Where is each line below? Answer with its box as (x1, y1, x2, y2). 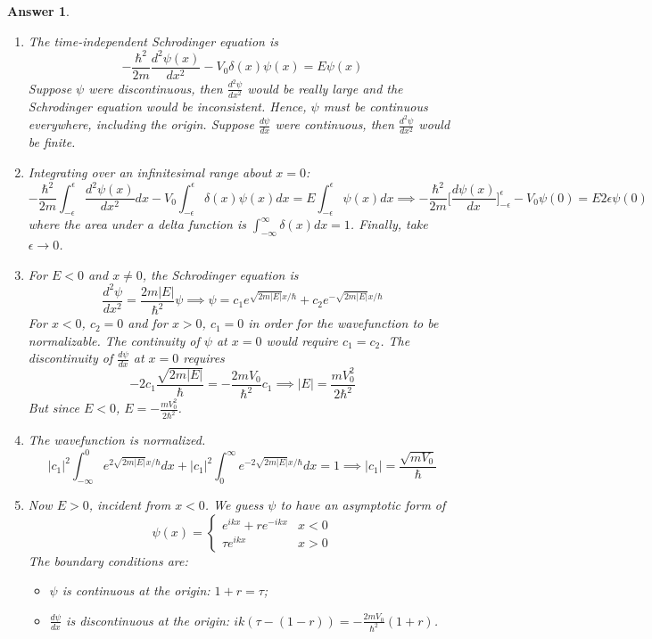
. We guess (204, 496, 264, 514)
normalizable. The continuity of (28, 331, 200, 349)
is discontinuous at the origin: (66, 610, 230, 629)
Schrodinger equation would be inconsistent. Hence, (28, 96, 307, 115)
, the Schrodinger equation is (142, 265, 299, 283)
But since (28, 398, 79, 417)
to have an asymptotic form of (280, 496, 446, 514)
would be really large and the (247, 78, 403, 97)
